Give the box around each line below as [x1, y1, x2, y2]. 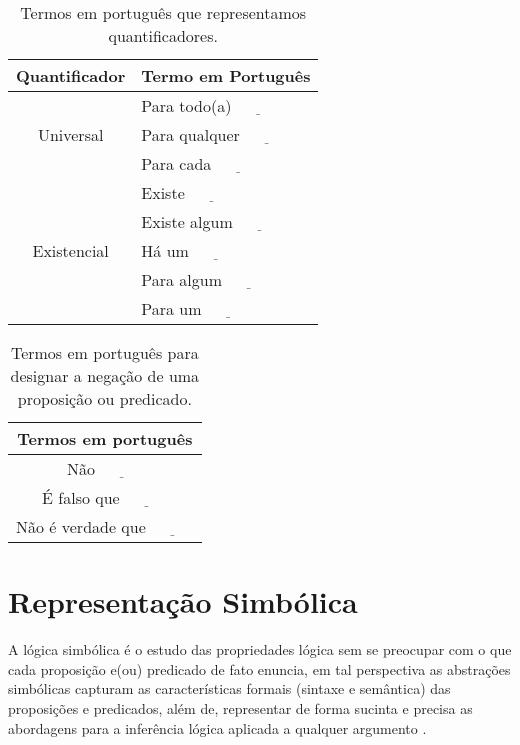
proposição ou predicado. [17, 387, 192, 410]
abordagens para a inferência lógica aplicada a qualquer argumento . [8, 717, 427, 738]
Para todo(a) [141, 94, 232, 117]
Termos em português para [10, 341, 199, 364]
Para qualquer [141, 123, 240, 146]
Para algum [141, 268, 223, 291]
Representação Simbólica [8, 581, 358, 622]
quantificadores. [108, 24, 218, 47]
